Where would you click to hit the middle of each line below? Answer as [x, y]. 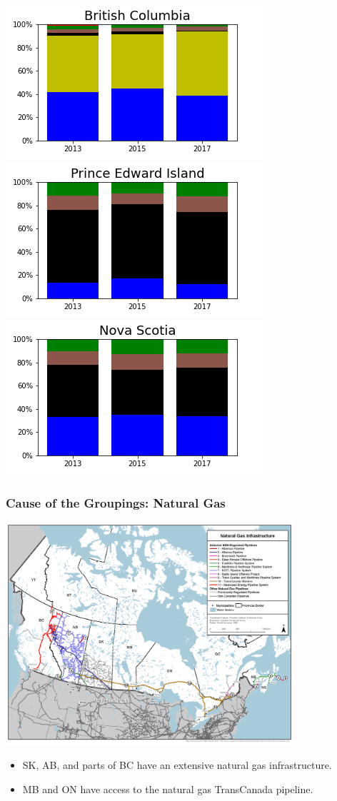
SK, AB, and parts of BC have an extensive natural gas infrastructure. [177, 765]
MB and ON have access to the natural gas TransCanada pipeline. [168, 789]
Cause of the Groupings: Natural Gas [116, 502]
